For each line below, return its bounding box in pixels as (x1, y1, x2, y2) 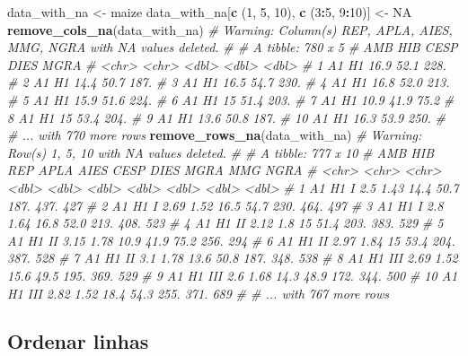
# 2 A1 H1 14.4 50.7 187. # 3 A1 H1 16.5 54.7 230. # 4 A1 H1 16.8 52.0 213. (7, 73, 450, 91)
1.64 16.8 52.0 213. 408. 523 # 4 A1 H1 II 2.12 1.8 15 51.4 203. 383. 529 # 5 (7, 213, 444, 232)
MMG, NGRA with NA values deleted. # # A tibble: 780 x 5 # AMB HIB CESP (7, 38, 458, 56)
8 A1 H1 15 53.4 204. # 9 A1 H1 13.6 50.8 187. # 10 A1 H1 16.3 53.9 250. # (7, 108, 446, 126)
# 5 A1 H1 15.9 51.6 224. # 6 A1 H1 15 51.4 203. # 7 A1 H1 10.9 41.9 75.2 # (7, 90, 455, 109)
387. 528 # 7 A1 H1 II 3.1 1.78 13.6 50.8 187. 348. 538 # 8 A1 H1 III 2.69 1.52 (7, 248, 458, 267)
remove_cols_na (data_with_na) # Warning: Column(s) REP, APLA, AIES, (7, 20, 453, 39)
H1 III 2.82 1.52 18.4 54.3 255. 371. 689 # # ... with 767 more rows (7, 283, 389, 302)
